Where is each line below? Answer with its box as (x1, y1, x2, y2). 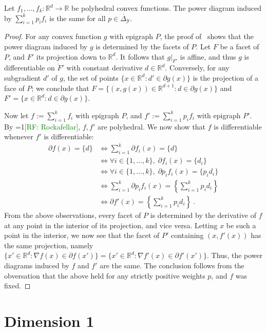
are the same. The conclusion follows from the (100, 260, 244, 270)
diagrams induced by (4, 260, 69, 270)
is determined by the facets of (96, 41, 189, 51)
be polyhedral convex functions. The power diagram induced (71, 3, 262, 13)
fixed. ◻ (4, 280, 31, 291)
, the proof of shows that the (160, 31, 254, 42)
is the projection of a (193, 72, 258, 83)
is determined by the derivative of (150, 209, 257, 220)
